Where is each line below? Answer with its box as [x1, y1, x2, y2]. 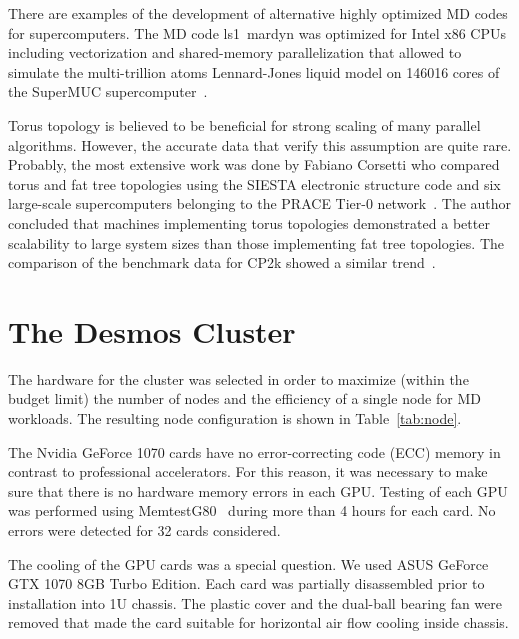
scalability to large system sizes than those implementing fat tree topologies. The [8, 232, 505, 253]
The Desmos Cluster [8, 310, 296, 351]
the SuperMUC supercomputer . [8, 81, 208, 102]
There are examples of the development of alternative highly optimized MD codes [8, 3, 508, 23]
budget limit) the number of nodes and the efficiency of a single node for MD [8, 388, 481, 409]
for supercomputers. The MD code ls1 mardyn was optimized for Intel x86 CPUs [8, 22, 506, 43]
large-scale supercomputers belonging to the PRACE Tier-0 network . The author [8, 193, 512, 214]
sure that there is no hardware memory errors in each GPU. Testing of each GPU [8, 480, 508, 501]
